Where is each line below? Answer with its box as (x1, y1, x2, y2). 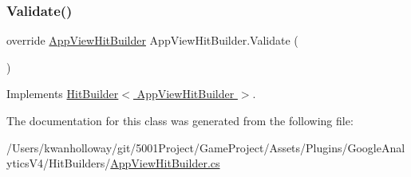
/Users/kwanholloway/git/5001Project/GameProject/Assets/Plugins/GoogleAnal (6, 139, 405, 155)
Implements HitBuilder (6, 85, 119, 102)
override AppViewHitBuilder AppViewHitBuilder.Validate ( (6, 32, 298, 49)
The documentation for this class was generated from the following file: (6, 112, 354, 128)
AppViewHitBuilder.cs (110, 155, 220, 171)
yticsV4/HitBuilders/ (6, 155, 111, 171)
